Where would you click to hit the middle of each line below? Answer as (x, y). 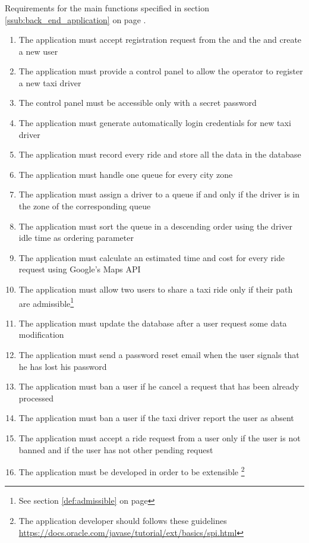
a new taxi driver (50, 82)
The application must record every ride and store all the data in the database (160, 154)
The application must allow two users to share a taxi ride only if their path (156, 289)
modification (41, 335)
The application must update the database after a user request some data (153, 323)
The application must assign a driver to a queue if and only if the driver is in (159, 194)
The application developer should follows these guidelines (123, 521)
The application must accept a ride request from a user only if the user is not (160, 438)
